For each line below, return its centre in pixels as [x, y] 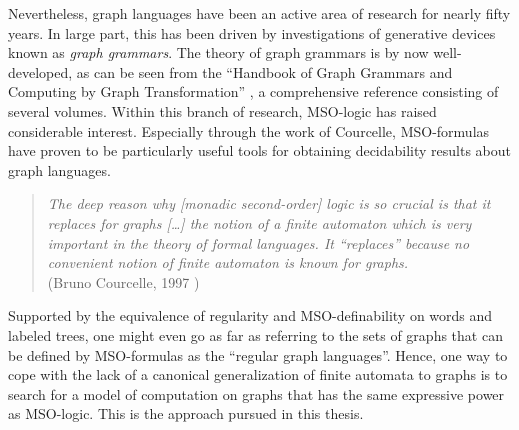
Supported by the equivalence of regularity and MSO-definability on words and [250, 315]
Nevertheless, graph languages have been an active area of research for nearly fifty [259, 13]
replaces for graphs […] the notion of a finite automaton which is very [259, 222]
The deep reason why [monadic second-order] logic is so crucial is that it [269, 203]
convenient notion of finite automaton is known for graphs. [228, 262]
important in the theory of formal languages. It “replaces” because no [258, 242]
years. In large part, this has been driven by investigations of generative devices [252, 32]
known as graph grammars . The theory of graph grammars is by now [218, 52]
